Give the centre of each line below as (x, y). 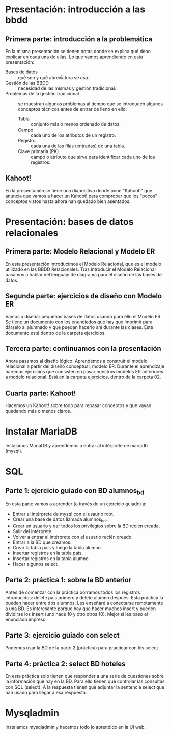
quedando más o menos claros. (38, 411)
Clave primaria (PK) (38, 151)
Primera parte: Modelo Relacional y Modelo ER (80, 252)
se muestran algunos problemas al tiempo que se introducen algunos (91, 104)
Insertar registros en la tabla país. (48, 553)
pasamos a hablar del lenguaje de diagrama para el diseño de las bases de (83, 274)
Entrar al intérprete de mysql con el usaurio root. (63, 514)
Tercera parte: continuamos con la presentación (83, 349)
